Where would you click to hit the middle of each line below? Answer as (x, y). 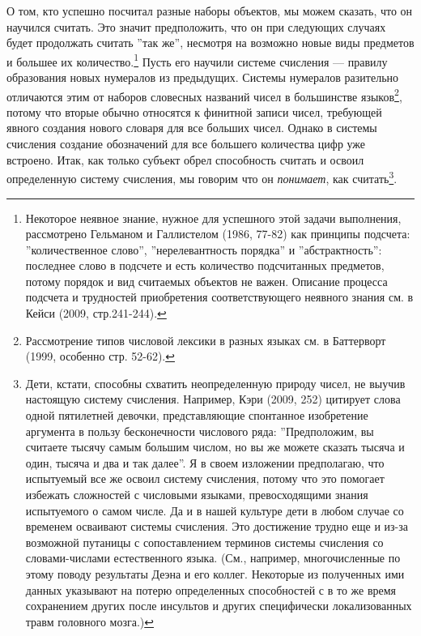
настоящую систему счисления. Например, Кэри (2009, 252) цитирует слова (213, 399)
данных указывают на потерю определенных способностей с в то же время (211, 589)
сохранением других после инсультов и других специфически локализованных (219, 606)
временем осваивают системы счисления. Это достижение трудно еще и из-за (217, 526)
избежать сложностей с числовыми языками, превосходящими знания (197, 494)
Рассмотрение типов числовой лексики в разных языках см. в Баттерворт (206, 340)
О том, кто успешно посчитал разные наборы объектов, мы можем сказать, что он (210, 11)
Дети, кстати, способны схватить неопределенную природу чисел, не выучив (215, 383)
